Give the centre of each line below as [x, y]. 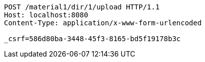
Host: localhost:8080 [46, 15]
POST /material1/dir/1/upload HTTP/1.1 [82, 7]
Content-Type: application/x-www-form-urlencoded [103, 23]
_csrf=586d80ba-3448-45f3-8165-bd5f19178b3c [93, 39]
